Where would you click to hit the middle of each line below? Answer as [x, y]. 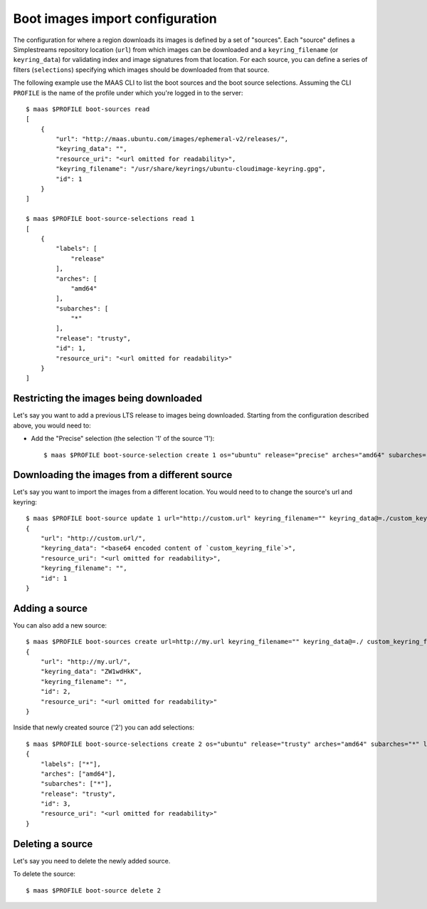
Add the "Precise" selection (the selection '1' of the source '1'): [123, 439]
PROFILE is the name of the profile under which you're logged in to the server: [128, 93]
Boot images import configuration [115, 19]
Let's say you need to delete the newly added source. [92, 861]
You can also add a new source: [60, 625]
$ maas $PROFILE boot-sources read [88, 109]
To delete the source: [44, 874]
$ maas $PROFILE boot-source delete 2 [94, 890]
